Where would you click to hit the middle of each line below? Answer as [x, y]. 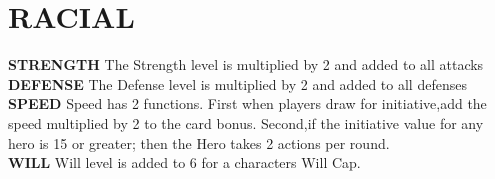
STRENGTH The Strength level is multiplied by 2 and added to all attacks [246, 64]
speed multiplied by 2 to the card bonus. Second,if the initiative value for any [246, 122]
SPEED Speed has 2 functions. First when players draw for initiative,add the [247, 103]
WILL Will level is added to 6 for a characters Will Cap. [184, 162]
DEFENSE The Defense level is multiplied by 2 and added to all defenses [237, 83]
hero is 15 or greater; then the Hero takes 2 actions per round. [199, 142]
